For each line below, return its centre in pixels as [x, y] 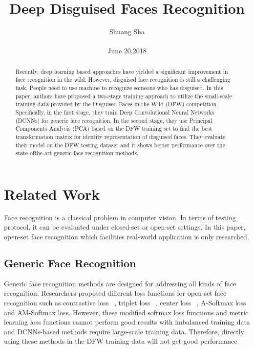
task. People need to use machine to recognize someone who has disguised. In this [119, 88]
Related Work [52, 194]
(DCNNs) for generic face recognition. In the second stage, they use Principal [114, 120]
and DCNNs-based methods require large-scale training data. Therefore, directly [124, 331]
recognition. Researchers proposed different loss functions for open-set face [115, 293]
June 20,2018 [127, 51]
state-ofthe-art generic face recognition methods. [77, 153]
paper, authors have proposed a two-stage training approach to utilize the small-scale [124, 96]
